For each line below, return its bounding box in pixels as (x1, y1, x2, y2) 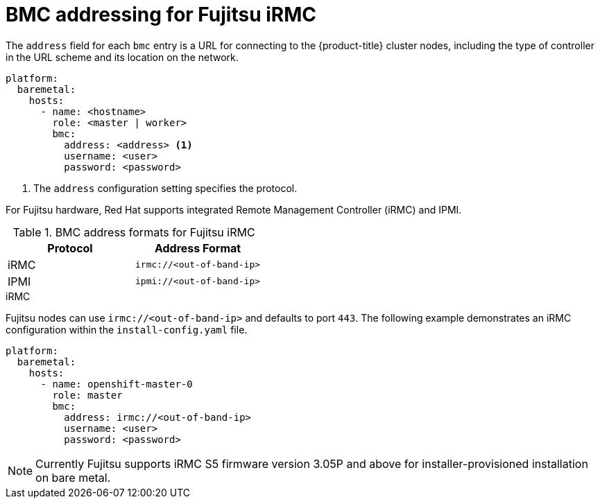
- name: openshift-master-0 (40, 378, 193, 390)
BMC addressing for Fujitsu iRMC (6, 3, 317, 26)
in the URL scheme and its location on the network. (6, 51, 239, 63)
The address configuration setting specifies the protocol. (33, 182, 298, 194)
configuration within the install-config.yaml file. (6, 323, 248, 336)
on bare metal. (35, 470, 111, 485)
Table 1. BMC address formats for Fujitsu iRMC (12, 225, 255, 239)
